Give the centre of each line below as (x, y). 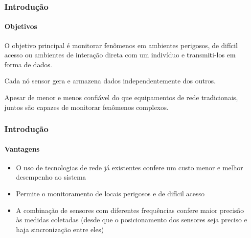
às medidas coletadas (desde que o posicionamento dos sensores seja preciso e (131, 220)
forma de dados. (28, 64)
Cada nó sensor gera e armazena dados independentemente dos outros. (110, 81)
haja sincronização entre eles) (60, 229)
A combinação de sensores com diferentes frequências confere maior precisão (130, 210)
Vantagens (22, 148)
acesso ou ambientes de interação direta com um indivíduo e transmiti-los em (120, 55)
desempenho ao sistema (51, 177)
